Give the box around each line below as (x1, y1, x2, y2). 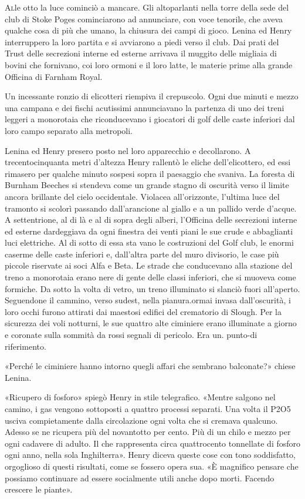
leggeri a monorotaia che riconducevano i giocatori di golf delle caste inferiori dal (5, 113, 295, 125)
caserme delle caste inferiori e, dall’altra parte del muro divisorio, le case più (5, 247, 279, 260)
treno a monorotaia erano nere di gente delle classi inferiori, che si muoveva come (5, 271, 296, 283)
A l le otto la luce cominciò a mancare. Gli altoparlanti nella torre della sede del (5, 1, 289, 13)
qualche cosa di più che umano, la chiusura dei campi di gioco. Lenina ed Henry (5, 24, 292, 36)
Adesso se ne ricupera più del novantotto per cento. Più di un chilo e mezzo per (5, 426, 291, 438)
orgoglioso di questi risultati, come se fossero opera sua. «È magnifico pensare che (5, 460, 299, 472)
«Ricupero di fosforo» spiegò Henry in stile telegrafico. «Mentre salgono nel (5, 391, 276, 403)
